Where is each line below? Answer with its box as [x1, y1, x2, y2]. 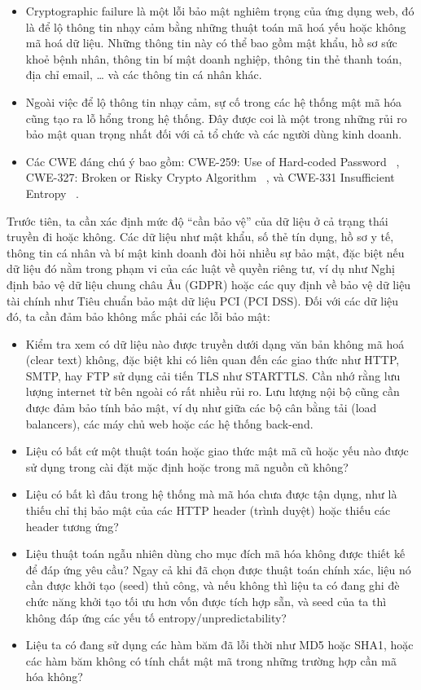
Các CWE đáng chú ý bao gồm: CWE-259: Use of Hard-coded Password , [25, 152, 400, 169]
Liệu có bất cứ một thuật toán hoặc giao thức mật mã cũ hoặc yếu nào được [25, 442, 409, 459]
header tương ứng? [25, 517, 119, 534]
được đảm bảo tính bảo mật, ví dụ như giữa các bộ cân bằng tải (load [25, 399, 377, 416]
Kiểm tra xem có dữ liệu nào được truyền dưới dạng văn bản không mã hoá [25, 335, 405, 352]
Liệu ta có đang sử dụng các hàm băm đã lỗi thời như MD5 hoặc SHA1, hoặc [25, 636, 414, 653]
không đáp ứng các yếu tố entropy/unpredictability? [25, 609, 287, 626]
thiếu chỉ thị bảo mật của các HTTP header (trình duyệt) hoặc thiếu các [25, 502, 391, 519]
